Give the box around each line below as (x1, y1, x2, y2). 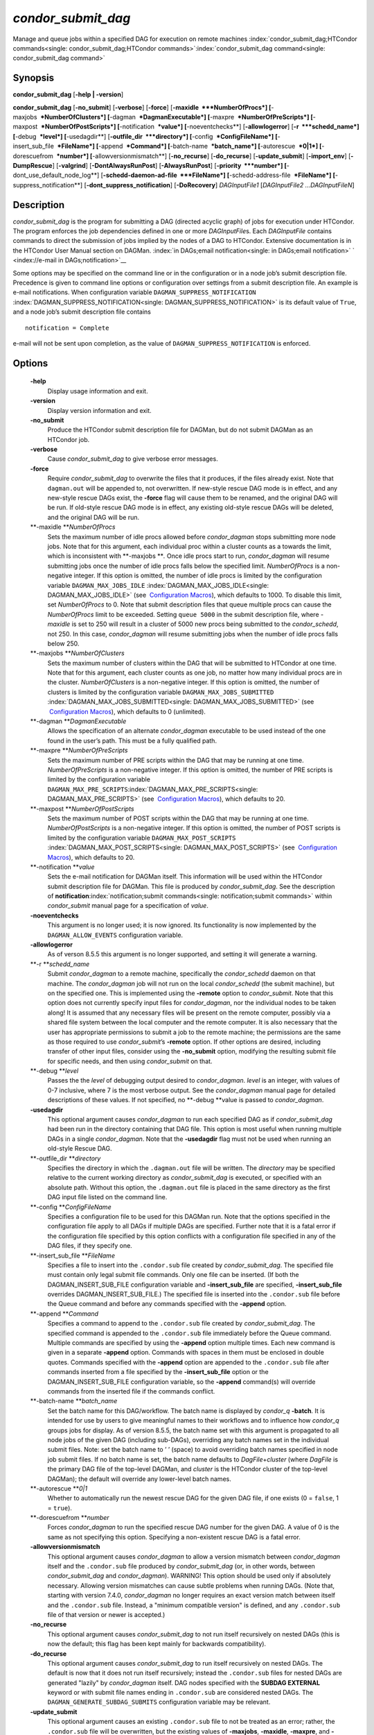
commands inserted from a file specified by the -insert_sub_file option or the (47, 1368, 269, 1376)
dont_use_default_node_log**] (12, 171, 100, 180)
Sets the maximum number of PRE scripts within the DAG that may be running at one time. (47, 756, 304, 764)
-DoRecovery (176, 180, 216, 189)
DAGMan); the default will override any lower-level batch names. (47, 1475, 231, 1483)
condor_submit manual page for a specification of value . (47, 902, 209, 910)
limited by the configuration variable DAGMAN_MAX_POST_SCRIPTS (47, 833, 236, 842)
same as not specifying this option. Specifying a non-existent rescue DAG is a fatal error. (47, 1532, 301, 1541)
